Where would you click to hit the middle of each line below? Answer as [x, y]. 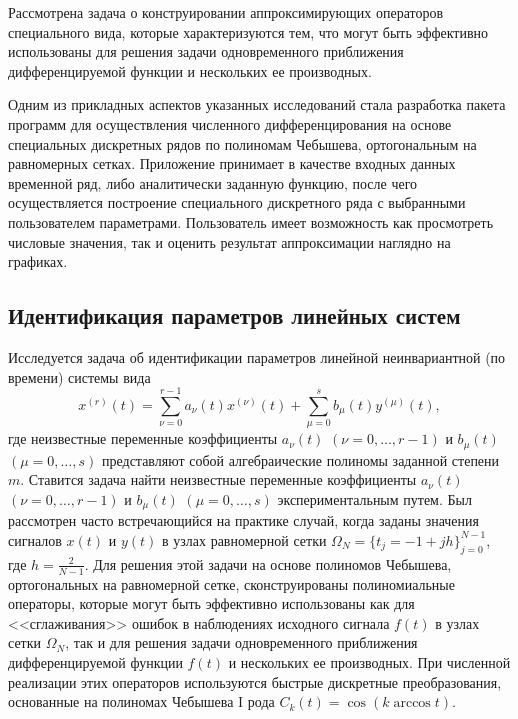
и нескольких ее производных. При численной [369, 661]
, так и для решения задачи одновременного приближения [241, 642]
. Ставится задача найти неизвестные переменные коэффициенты [218, 479]
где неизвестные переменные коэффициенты [143, 438]
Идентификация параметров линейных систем [234, 315]
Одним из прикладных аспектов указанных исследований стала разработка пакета [257, 104]
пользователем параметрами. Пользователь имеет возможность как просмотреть [251, 221]
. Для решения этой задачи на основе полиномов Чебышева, [268, 563]
